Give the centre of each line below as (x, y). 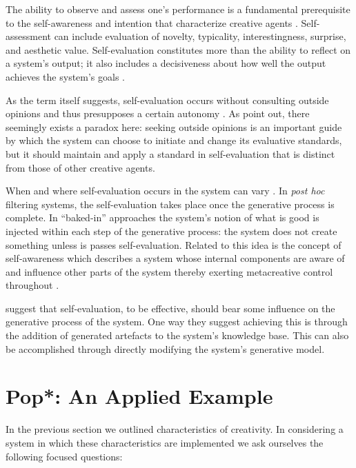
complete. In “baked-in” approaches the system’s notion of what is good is (162, 217)
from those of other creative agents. (80, 167)
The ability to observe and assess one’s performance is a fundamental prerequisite (178, 9)
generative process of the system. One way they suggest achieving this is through (177, 322)
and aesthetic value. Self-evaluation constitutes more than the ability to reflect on (178, 49)
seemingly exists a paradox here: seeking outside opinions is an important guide (174, 126)
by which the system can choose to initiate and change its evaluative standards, (174, 140)
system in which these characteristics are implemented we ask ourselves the (165, 442)
